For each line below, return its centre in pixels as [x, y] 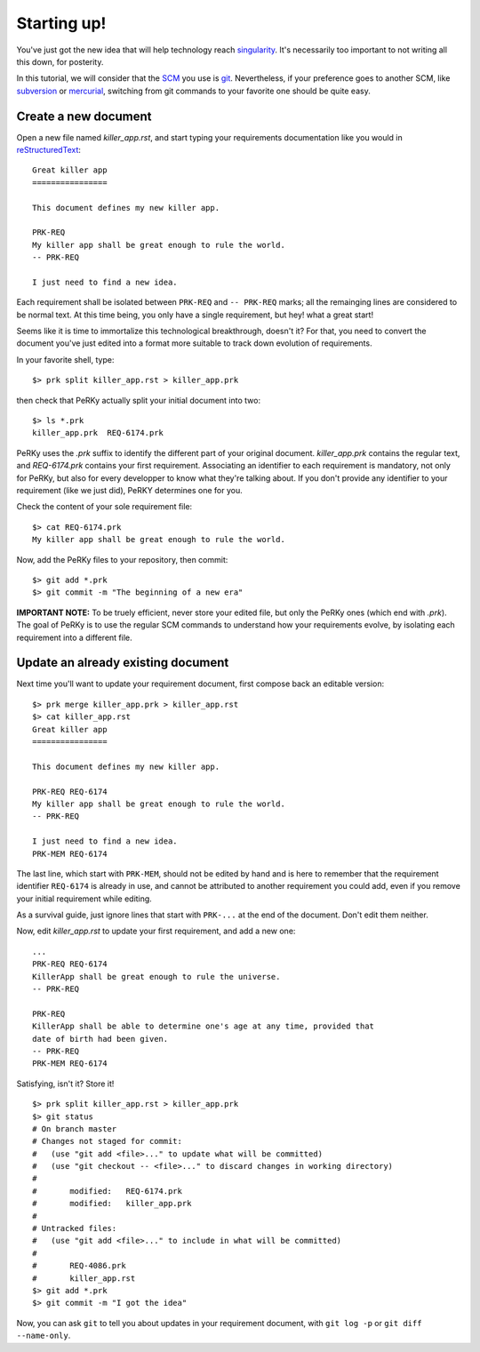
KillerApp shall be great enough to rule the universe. [156, 976]
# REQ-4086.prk [79, 1266]
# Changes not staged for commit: [107, 1141]
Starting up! [61, 23]
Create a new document [84, 116]
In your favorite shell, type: [65, 359]
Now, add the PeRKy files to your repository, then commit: [122, 559]
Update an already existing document [123, 663]
